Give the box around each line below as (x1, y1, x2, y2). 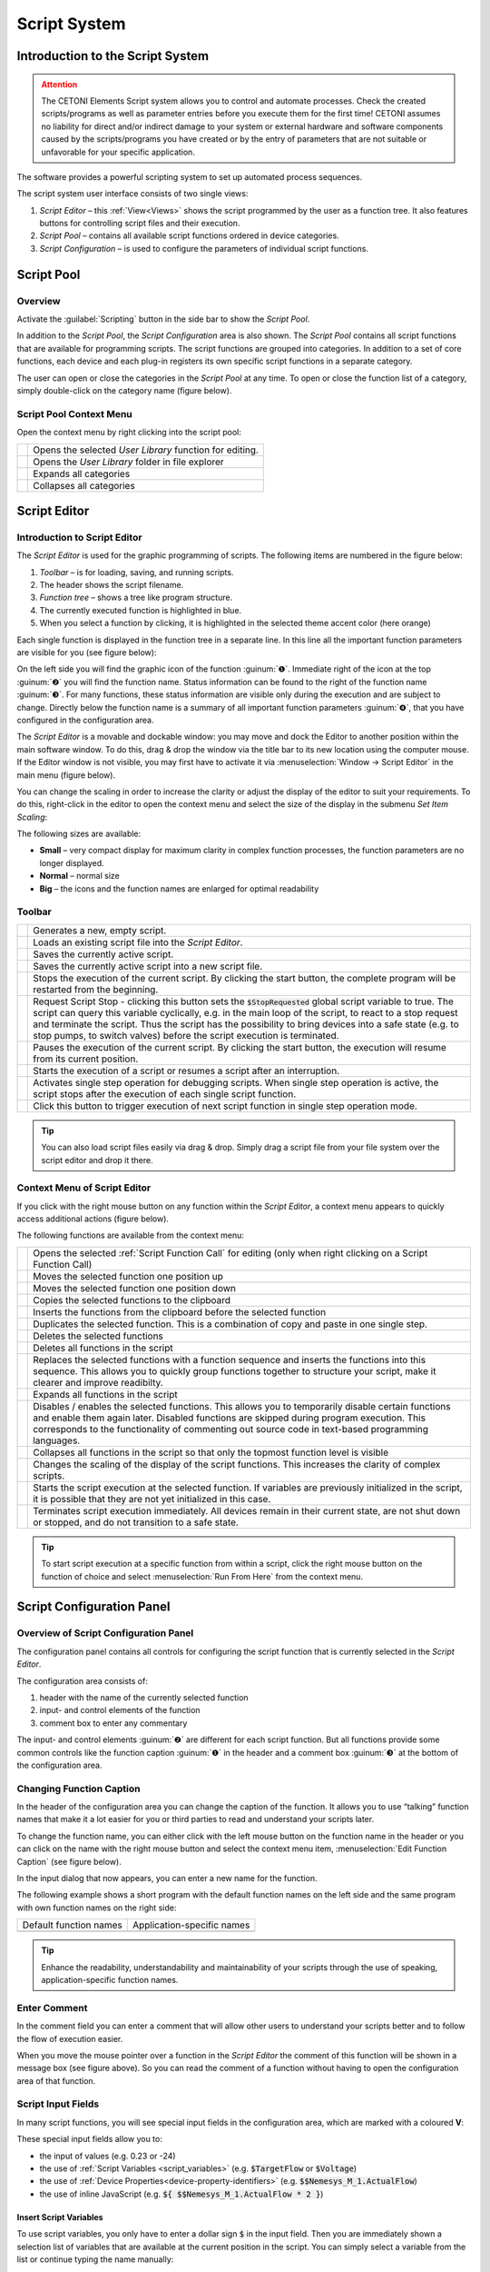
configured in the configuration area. (16, 714, 154, 725)
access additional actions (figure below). (16, 1213, 170, 1224)
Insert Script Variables (16, 2211, 103, 2222)
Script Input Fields (16, 2098, 100, 2110)
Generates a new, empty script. (33, 923, 167, 936)
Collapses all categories (33, 479, 135, 492)
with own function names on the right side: (16, 1902, 177, 1913)
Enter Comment (16, 2001, 88, 2014)
